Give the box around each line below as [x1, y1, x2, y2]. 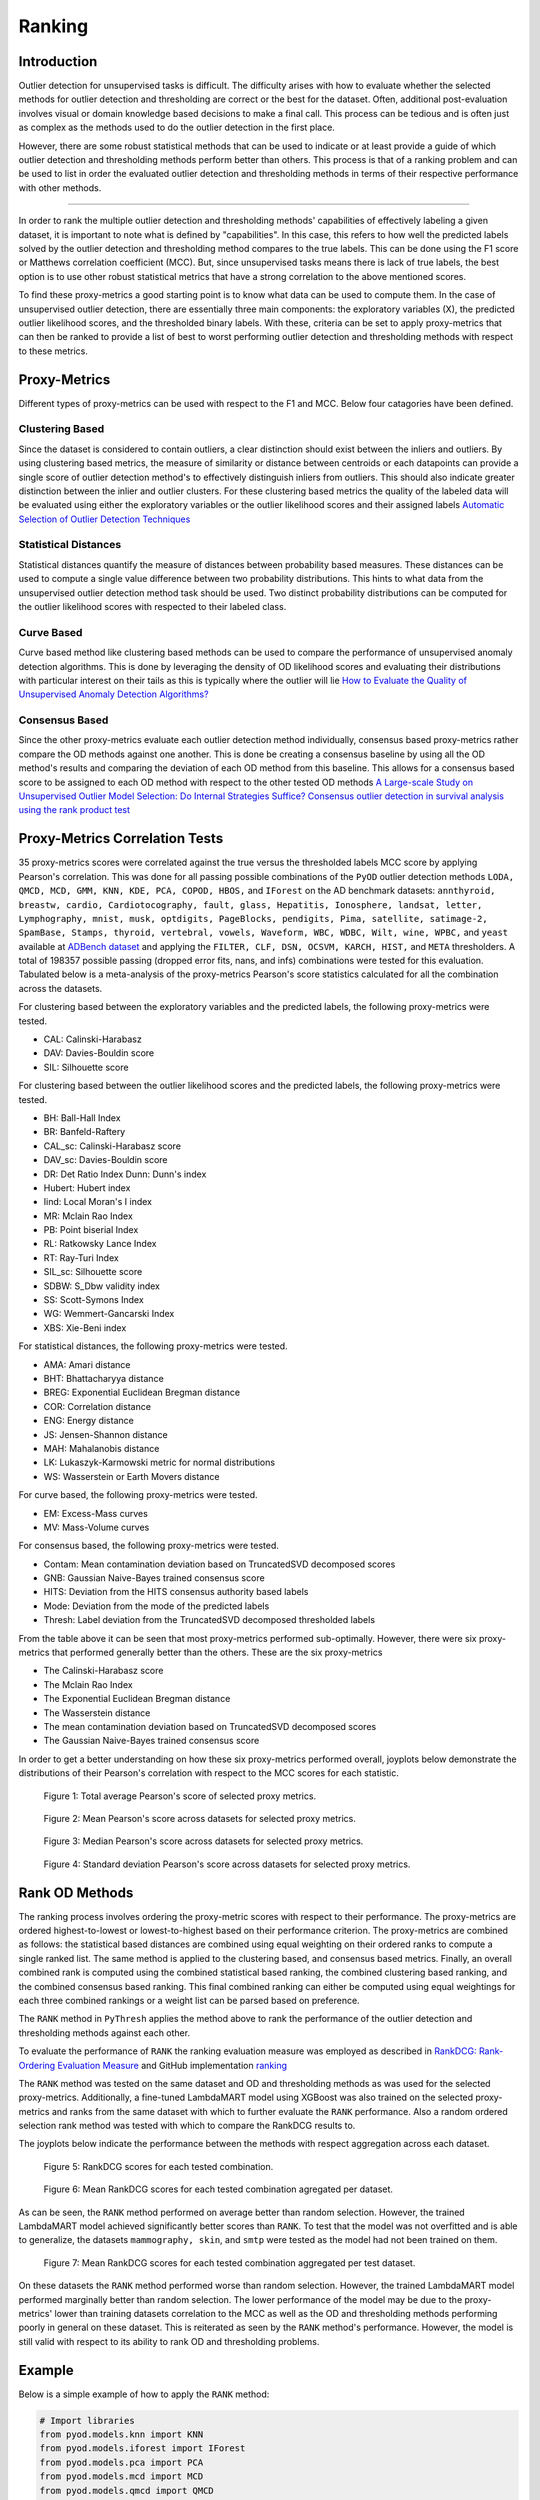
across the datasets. [18, 982, 103, 994]
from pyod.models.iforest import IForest [39, 2443, 246, 2454]
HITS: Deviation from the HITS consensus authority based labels [43, 1586, 309, 1598]
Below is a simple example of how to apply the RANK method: [18, 2388, 270, 2400]
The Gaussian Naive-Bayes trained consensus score [43, 1735, 260, 1747]
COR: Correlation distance [43, 1400, 152, 1412]
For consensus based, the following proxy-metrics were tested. [18, 1540, 280, 1552]
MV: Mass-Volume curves [43, 1521, 150, 1533]
